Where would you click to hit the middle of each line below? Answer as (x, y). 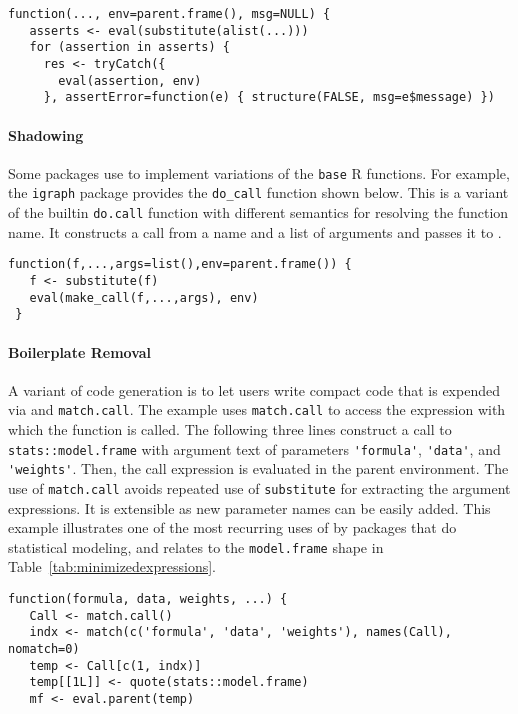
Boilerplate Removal (80, 351)
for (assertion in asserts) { (129, 47)
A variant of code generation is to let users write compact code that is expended (254, 389)
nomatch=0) (44, 648)
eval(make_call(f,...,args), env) (144, 297)
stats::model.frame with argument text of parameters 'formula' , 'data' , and (254, 448)
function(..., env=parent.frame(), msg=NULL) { (169, 14)
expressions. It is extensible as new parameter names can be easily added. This (249, 507)
